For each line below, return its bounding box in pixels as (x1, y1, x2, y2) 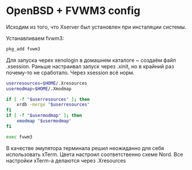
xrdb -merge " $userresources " (16, 102, 90, 107)
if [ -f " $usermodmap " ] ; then (6, 113, 82, 119)
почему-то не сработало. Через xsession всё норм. (6, 69, 135, 76)
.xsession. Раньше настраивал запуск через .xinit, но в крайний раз (6, 63, 174, 70)
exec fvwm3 (6, 134, 33, 140)
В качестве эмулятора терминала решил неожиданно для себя (6, 144, 165, 151)
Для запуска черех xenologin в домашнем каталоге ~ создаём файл (6, 57, 176, 64)
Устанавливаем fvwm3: (6, 34, 64, 41)
